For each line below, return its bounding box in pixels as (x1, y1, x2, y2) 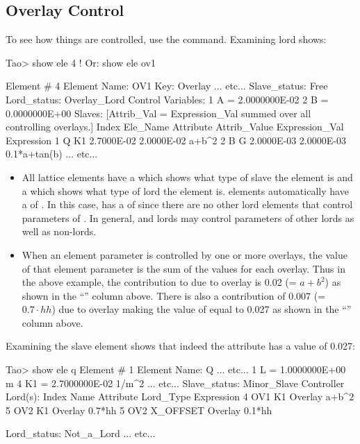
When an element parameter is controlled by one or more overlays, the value (22, 247, 347, 262)
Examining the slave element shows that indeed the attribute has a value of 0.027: (6, 339, 355, 353)
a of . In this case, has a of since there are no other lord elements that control (22, 197, 353, 212)
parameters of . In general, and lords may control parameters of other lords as (22, 210, 354, 225)
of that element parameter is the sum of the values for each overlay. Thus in (22, 261, 345, 275)
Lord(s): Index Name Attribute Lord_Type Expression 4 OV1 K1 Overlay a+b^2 (6, 389, 354, 404)
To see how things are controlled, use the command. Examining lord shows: (6, 32, 327, 46)
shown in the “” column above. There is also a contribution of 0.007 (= (22, 288, 326, 302)
